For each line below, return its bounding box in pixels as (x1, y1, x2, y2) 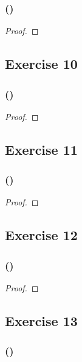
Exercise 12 (5, 225, 78, 244)
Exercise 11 (5, 140, 78, 158)
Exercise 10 (5, 54, 78, 73)
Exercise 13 (5, 311, 78, 330)
